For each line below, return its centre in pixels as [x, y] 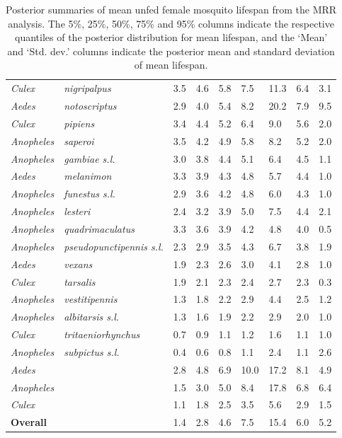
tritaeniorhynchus [102, 334]
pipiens [79, 123]
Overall [29, 422]
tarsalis [80, 281]
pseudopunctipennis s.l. [114, 246]
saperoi [79, 140]
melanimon [88, 176]
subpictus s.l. [92, 351]
